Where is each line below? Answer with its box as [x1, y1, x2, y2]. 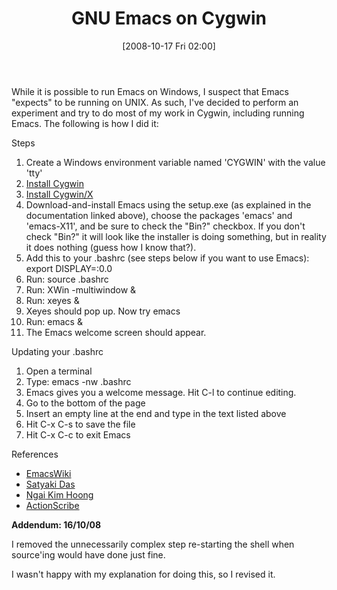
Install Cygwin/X [25, 188, 94, 200]
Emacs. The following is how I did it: [11, 117, 159, 129]
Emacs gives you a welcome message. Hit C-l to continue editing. [25, 386, 297, 398]
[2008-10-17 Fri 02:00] [122, 40, 216, 52]
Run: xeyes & [25, 294, 80, 306]
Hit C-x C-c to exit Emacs [25, 428, 131, 441]
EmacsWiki [25, 467, 72, 479]
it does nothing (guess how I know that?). [25, 241, 197, 253]
